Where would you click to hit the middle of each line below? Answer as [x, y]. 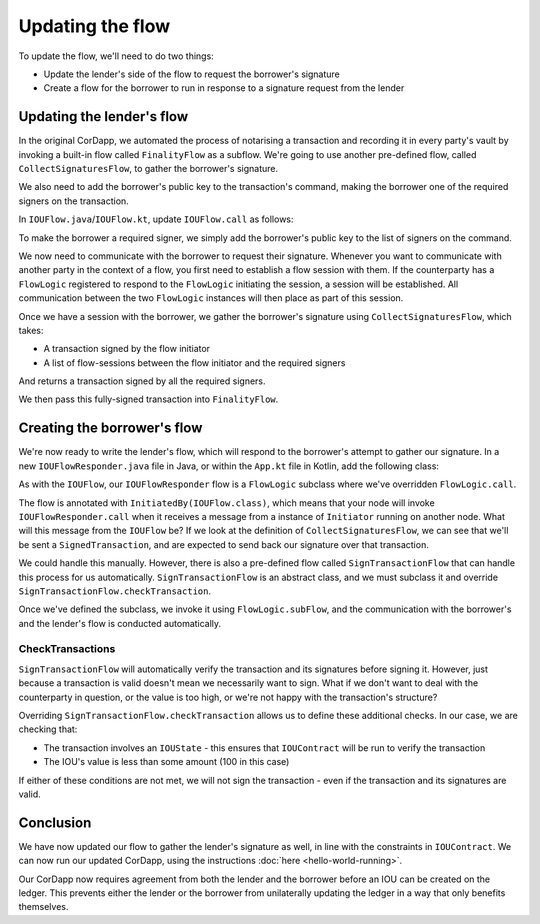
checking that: [48, 729]
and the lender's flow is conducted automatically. [120, 623]
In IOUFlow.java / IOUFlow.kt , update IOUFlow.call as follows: [156, 219]
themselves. [43, 907]
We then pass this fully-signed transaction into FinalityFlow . [148, 399]
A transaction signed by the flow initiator [126, 349]
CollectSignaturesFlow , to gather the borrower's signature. [148, 169]
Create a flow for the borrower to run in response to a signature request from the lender [224, 88]
